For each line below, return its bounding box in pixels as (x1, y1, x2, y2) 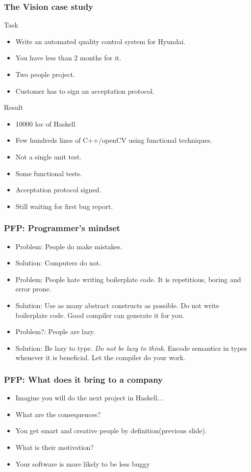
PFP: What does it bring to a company (4, 373, 163, 385)
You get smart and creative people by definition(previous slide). (15, 425, 207, 436)
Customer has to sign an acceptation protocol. (15, 85, 154, 96)
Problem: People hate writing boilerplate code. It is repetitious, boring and (15, 274, 241, 284)
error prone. (15, 284, 51, 294)
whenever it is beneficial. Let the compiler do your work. (15, 352, 185, 363)
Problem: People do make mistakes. (15, 241, 122, 251)
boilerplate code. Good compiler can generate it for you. (15, 310, 184, 320)
